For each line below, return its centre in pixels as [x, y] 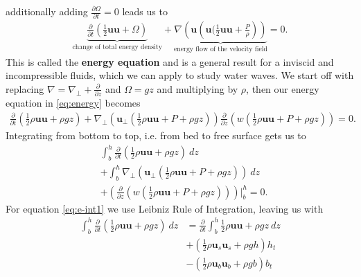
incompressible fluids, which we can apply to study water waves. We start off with [180, 75]
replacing [25, 88]
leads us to [145, 11]
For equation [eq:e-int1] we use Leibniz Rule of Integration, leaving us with [165, 208]
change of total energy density [117, 47]
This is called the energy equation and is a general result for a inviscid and [170, 61]
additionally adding [47, 11]
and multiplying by [197, 88]
